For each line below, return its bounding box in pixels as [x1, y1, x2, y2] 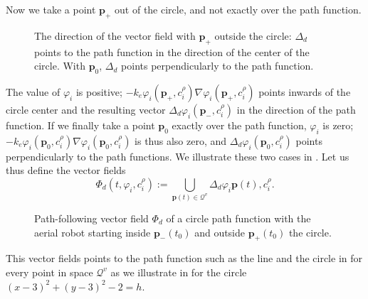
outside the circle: [214, 28, 292, 43]
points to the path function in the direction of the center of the [34, 44, 310, 59]
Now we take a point [6, 2, 96, 16]
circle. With [34, 58, 85, 73]
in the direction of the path [236, 102, 356, 116]
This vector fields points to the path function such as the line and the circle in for [6, 251, 363, 266]
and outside [194, 224, 246, 239]
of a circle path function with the [166, 210, 311, 225]
